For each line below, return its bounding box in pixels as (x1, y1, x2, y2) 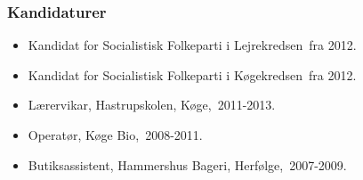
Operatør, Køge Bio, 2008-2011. (28, 126, 203, 143)
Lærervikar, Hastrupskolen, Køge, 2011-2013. (28, 95, 276, 114)
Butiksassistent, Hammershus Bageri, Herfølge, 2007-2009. (28, 155, 347, 174)
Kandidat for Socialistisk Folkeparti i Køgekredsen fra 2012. (28, 65, 357, 84)
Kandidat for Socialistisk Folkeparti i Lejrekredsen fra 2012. (28, 36, 357, 54)
